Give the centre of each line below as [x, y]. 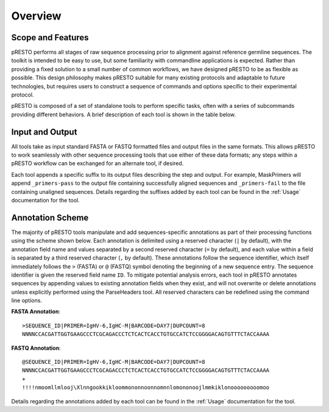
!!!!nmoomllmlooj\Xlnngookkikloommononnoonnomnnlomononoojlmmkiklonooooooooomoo [146, 388]
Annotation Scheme [50, 217]
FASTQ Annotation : [36, 348]
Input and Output [44, 132]
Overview [36, 16]
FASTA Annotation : [36, 311]
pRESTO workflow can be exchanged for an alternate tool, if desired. [97, 163]
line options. [27, 300]
